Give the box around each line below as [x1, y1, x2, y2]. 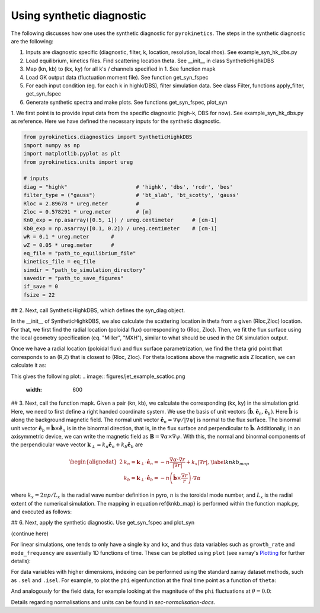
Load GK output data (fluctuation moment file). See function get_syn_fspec [25, 74, 209, 81]
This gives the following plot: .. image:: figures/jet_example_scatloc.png [11, 373, 185, 380]
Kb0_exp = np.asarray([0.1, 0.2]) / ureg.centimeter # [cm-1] [23, 225, 217, 231]
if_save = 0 [23, 283, 59, 290]
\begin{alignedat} [69, 459, 118, 465]
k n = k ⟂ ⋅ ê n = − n [123, 459, 170, 466]
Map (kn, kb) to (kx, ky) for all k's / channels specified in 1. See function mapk [25, 65, 216, 72]
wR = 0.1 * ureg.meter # [23, 233, 115, 240]
